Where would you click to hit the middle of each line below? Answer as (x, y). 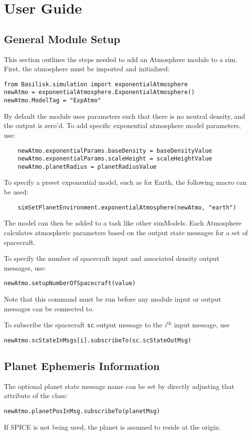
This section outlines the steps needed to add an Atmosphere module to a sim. (121, 59)
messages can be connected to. (49, 308)
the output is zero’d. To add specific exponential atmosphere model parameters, (122, 125)
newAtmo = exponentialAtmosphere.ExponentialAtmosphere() (99, 92)
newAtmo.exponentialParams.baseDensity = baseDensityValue (115, 151)
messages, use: (25, 267)
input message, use (202, 325)
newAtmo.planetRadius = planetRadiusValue (87, 167)
